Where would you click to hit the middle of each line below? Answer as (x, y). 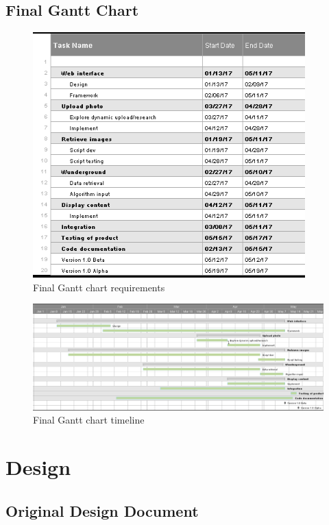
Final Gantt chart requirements (99, 287)
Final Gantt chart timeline (89, 420)
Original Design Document (102, 510)
